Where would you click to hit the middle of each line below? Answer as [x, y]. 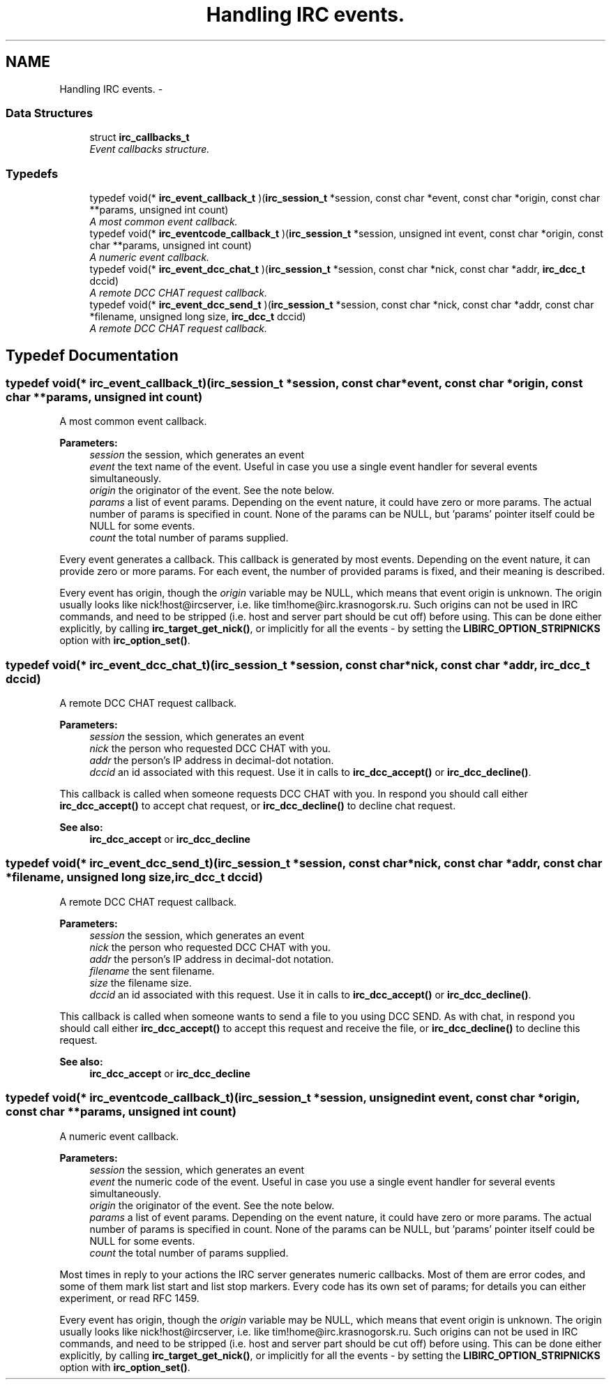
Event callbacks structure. [150, 149]
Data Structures [50, 113]
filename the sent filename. [152, 971]
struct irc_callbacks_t [139, 137]
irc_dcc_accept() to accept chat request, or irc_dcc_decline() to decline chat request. [258, 806]
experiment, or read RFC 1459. [129, 1298]
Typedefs [32, 173]
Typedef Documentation [92, 355]
